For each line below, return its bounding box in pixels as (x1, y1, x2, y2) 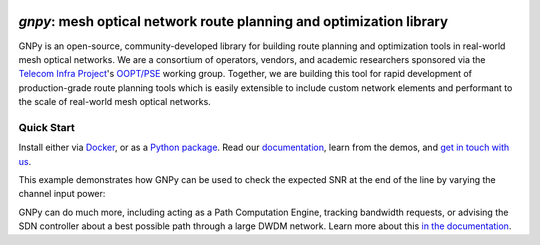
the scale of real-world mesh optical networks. (18, 96, 212, 108)
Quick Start (18, 120, 75, 134)
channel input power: (18, 188, 106, 200)
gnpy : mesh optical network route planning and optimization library (18, 13, 449, 30)
